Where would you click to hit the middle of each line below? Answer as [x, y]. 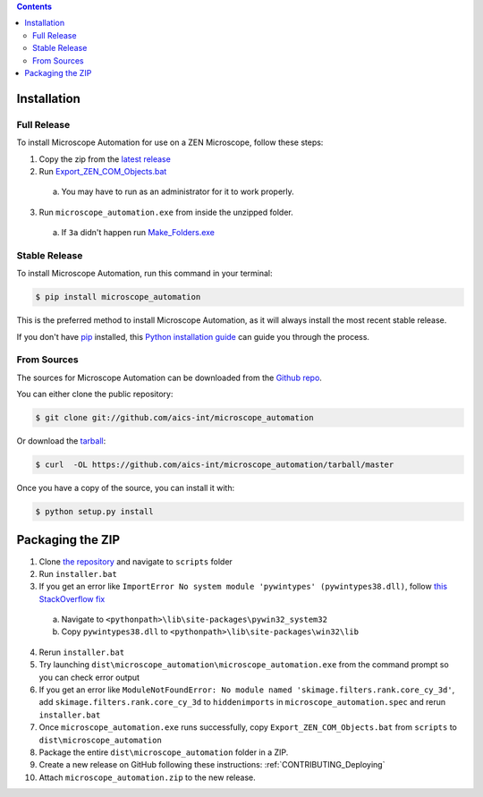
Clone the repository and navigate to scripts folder [136, 561]
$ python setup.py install [94, 512]
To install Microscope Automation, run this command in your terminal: [144, 274]
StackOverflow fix [72, 598]
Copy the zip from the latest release [105, 159]
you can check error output [89, 677]
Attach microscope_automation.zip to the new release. [148, 777]
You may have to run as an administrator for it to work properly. [178, 191]
